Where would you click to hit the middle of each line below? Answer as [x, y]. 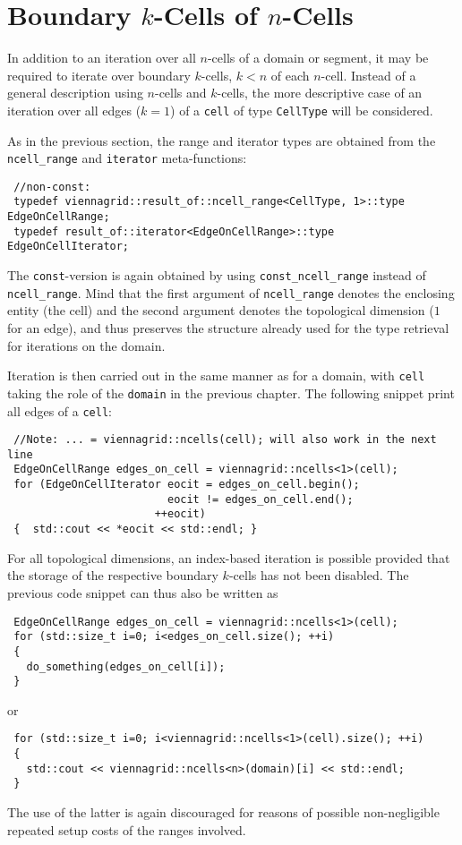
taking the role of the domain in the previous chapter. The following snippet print [231, 393]
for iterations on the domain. [86, 345]
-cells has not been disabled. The [319, 575]
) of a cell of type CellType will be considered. [302, 110]
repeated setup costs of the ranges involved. [127, 829]
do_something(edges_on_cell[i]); [126, 666]
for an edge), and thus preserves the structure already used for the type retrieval [228, 328]
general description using [75, 93]
